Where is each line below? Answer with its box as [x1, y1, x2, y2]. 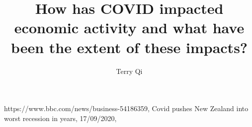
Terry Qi [116, 65, 143, 76]
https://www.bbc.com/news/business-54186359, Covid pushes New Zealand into [4, 103, 249, 114]
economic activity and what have [14, 17, 245, 38]
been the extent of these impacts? [10, 37, 248, 57]
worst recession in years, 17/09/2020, [4, 113, 117, 123]
